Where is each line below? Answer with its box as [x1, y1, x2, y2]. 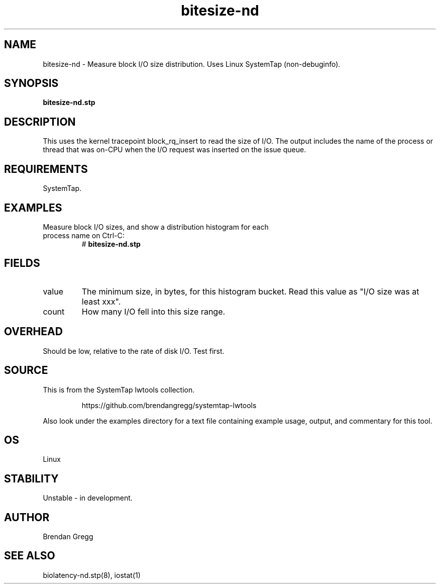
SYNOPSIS [4, 77, 59, 90]
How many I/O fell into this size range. [81, 306, 226, 317]
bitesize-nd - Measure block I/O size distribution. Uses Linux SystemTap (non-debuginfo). [43, 59, 341, 68]
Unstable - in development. [43, 494, 133, 503]
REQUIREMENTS [4, 162, 88, 175]
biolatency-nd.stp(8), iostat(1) [43, 570, 141, 579]
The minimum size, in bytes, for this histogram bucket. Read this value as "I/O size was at [81, 286, 419, 297]
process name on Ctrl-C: [43, 231, 125, 240]
